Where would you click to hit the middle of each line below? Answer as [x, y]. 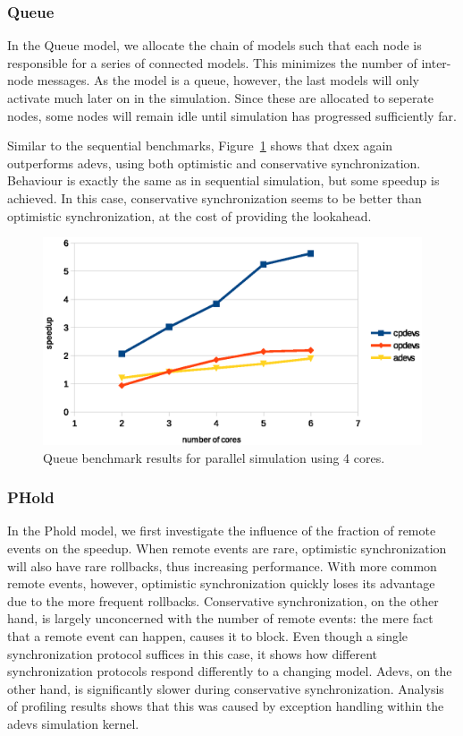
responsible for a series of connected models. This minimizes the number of [212, 62]
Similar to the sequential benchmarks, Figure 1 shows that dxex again [200, 145]
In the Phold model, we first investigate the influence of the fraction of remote [222, 531]
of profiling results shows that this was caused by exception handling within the [226, 706]
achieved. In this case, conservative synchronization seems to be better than [215, 197]
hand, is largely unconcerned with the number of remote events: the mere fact [220, 618]
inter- [436, 62]
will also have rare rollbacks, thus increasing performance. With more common [222, 565]
